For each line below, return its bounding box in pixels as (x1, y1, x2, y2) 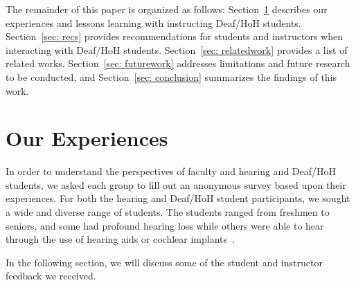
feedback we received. (6, 268, 96, 283)
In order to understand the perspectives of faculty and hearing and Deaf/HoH (6, 164, 337, 178)
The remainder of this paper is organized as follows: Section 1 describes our (6, 2, 328, 16)
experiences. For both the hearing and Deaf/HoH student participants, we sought (6, 191, 350, 205)
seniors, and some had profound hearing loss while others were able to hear (6, 218, 324, 232)
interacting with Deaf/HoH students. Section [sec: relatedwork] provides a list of (6, 42, 348, 57)
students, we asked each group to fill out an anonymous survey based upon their (6, 177, 346, 192)
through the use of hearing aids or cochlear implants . (6, 232, 235, 246)
